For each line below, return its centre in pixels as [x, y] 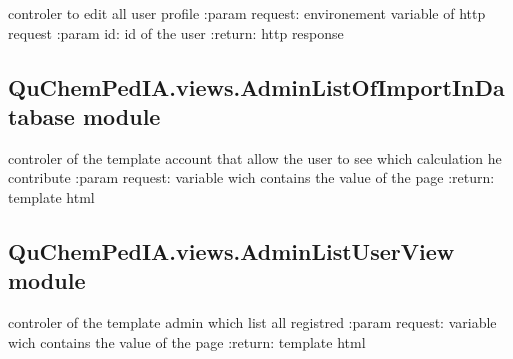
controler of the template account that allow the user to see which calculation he [255, 157]
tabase [41, 115]
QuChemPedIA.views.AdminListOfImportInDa [256, 86]
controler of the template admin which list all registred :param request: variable [252, 322]
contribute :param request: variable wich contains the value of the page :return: [251, 177]
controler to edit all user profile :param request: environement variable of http [247, 13]
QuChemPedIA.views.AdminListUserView [231, 250]
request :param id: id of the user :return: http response [176, 32]
